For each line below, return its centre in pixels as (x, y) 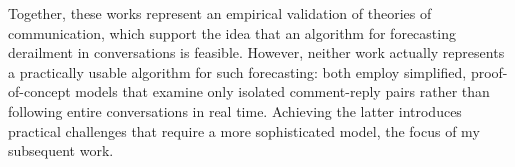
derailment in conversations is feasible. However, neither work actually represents (256, 52)
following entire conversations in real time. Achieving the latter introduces (235, 110)
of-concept (39, 91)
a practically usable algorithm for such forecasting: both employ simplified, (237, 71)
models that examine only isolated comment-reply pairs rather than (282, 91)
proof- (489, 71)
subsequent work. (61, 150)
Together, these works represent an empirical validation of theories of (220, 13)
